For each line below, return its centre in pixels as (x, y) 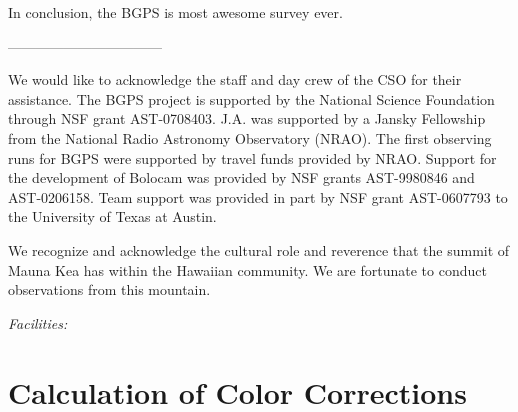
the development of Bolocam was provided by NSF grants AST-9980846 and (241, 177)
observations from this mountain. (109, 289)
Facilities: (38, 322)
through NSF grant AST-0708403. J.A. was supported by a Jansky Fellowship (247, 118)
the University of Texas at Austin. (112, 216)
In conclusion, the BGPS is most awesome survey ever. (175, 12)
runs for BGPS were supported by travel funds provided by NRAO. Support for (252, 157)
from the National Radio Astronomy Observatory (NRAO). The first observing (250, 137)
